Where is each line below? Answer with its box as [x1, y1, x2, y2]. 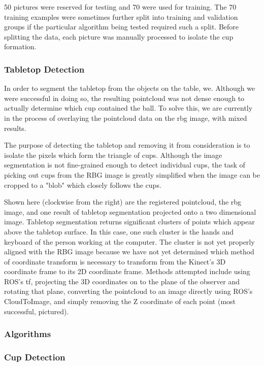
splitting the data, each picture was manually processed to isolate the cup [4, 31, 234, 42]
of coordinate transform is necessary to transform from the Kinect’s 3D [4, 256, 226, 267]
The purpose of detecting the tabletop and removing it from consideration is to [4, 140, 250, 150]
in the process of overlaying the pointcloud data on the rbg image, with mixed [4, 112, 247, 123]
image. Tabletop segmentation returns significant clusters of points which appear [4, 216, 255, 227]
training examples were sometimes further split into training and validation [4, 11, 238, 22]
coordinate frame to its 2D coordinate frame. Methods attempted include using [4, 266, 250, 277]
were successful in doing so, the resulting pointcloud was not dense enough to [4, 92, 245, 103]
